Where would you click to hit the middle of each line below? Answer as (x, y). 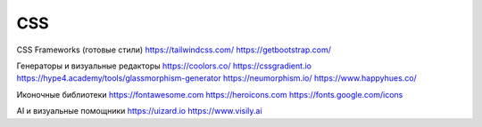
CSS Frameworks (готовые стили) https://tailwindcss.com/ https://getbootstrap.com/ (174, 50)
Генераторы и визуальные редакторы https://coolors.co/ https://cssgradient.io (164, 66)
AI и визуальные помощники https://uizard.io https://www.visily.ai (139, 111)
